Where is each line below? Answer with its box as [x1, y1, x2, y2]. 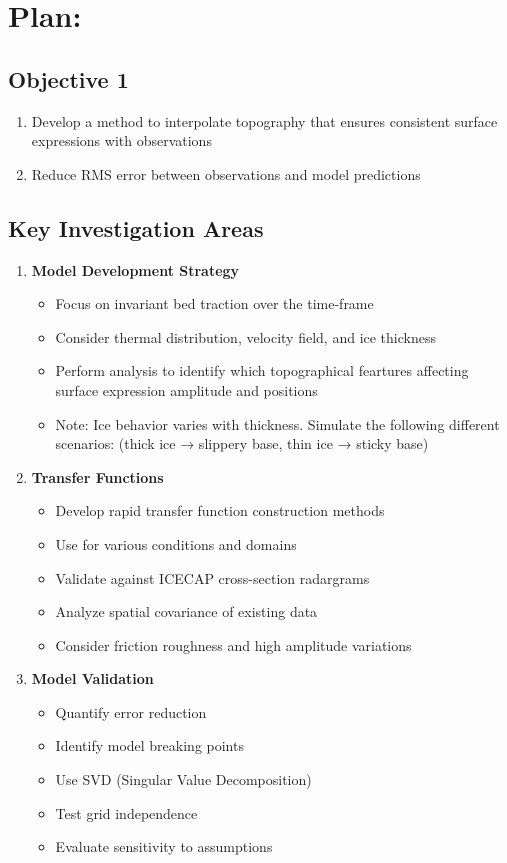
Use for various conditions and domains [55, 533, 297, 554]
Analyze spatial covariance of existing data [55, 601, 318, 622]
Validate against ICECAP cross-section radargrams [55, 567, 370, 588]
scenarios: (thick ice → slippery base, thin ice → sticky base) [55, 433, 429, 454]
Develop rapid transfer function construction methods [55, 500, 385, 521]
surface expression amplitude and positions [55, 379, 318, 400]
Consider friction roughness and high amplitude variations [55, 634, 412, 655]
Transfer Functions [31, 466, 164, 487]
